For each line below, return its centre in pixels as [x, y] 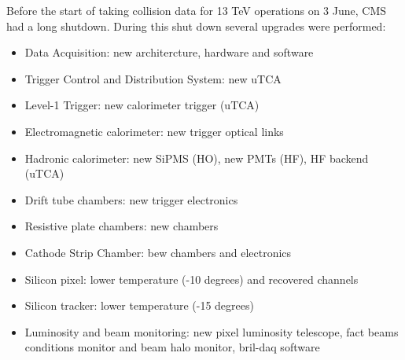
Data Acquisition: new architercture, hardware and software [169, 52]
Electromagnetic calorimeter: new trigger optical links [154, 131]
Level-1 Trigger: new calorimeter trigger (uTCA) [142, 105]
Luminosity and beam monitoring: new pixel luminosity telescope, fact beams [212, 331]
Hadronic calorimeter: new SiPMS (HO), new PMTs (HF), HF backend [197, 158]
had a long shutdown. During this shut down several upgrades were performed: [196, 26]
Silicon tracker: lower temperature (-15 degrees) [139, 305]
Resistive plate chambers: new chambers [121, 226]
